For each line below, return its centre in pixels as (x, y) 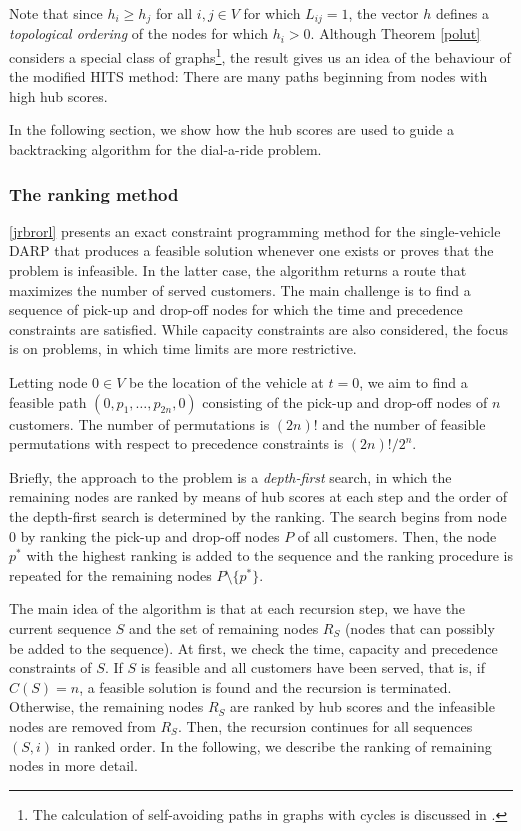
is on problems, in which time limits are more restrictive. (183, 348)
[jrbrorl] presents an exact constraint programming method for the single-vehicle (255, 230)
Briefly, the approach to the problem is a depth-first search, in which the (230, 476)
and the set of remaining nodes (223, 627)
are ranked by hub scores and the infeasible (362, 706)
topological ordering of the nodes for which (138, 33)
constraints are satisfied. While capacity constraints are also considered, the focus (259, 328)
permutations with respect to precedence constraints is (176, 443)
